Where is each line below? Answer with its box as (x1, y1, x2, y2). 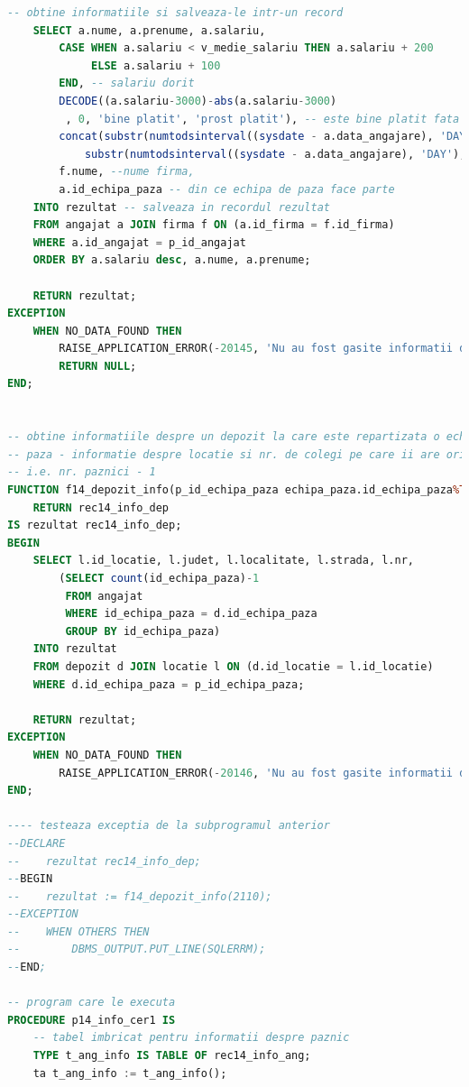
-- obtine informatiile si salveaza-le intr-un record (7, 6, 344, 19)
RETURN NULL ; (59, 359, 137, 373)
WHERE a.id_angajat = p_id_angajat (32, 235, 246, 249)
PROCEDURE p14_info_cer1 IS (7, 1013, 176, 1027)
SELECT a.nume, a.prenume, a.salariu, (32, 23, 266, 37)
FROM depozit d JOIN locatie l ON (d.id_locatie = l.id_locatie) (32, 659, 434, 673)
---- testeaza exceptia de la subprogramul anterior (7, 819, 330, 833)
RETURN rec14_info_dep (32, 501, 169, 514)
